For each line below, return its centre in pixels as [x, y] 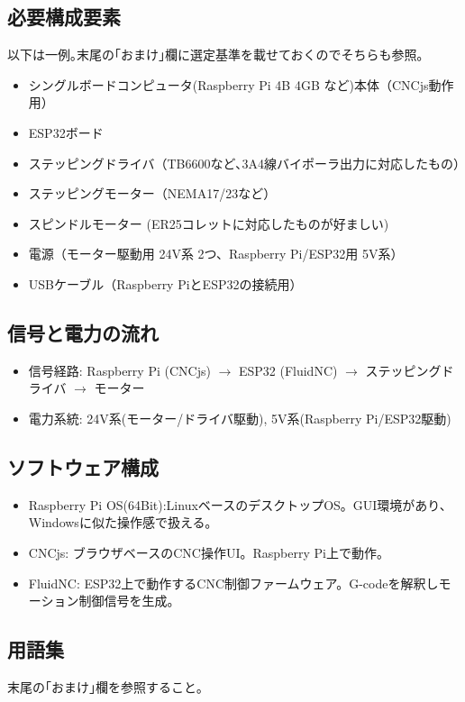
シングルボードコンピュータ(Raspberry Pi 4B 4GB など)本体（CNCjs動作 [241, 84]
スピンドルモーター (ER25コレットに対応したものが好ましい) [209, 223]
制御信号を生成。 [129, 601]
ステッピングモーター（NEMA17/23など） [152, 193]
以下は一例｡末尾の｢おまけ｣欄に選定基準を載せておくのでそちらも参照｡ [215, 55]
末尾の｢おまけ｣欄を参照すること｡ [105, 686]
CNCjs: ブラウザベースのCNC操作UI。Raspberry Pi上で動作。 [209, 552]
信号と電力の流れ [83, 332]
